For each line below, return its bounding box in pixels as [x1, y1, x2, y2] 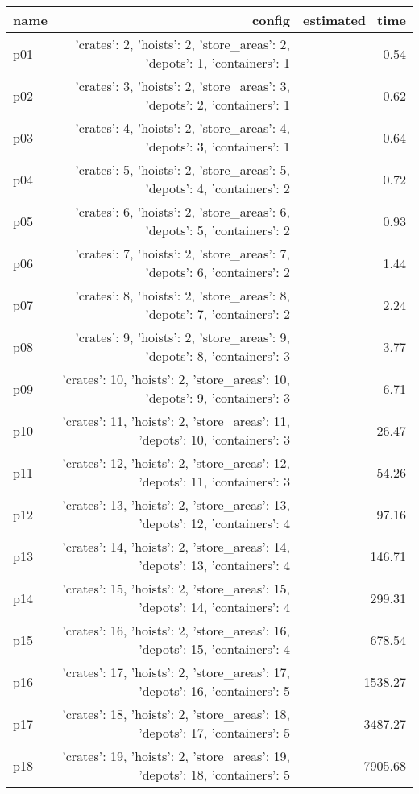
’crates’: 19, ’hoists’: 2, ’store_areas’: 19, [62, 746, 291, 765]
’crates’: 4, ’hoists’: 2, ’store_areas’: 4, [75, 118, 291, 137]
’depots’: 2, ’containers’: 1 [145, 95, 291, 114]
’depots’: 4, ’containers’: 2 [145, 179, 291, 197]
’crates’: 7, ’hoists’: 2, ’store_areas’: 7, [75, 244, 291, 263]
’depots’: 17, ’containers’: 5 [139, 723, 291, 742]
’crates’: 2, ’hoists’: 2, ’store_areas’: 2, [75, 35, 291, 53]
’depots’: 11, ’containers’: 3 [139, 472, 291, 490]
